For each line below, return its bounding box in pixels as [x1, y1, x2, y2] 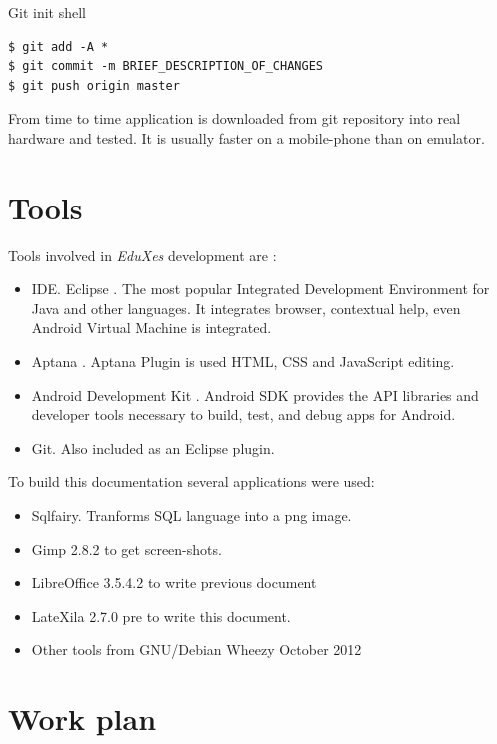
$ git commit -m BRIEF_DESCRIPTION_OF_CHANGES [8, 59, 323, 74]
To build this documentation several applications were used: [8, 471, 375, 492]
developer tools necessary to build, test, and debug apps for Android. [31, 404, 456, 425]
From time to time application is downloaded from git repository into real [8, 108, 461, 129]
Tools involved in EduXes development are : [8, 244, 277, 265]
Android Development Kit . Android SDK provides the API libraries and [31, 384, 479, 405]
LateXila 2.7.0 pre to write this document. [31, 605, 291, 626]
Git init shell [8, 2, 86, 22]
